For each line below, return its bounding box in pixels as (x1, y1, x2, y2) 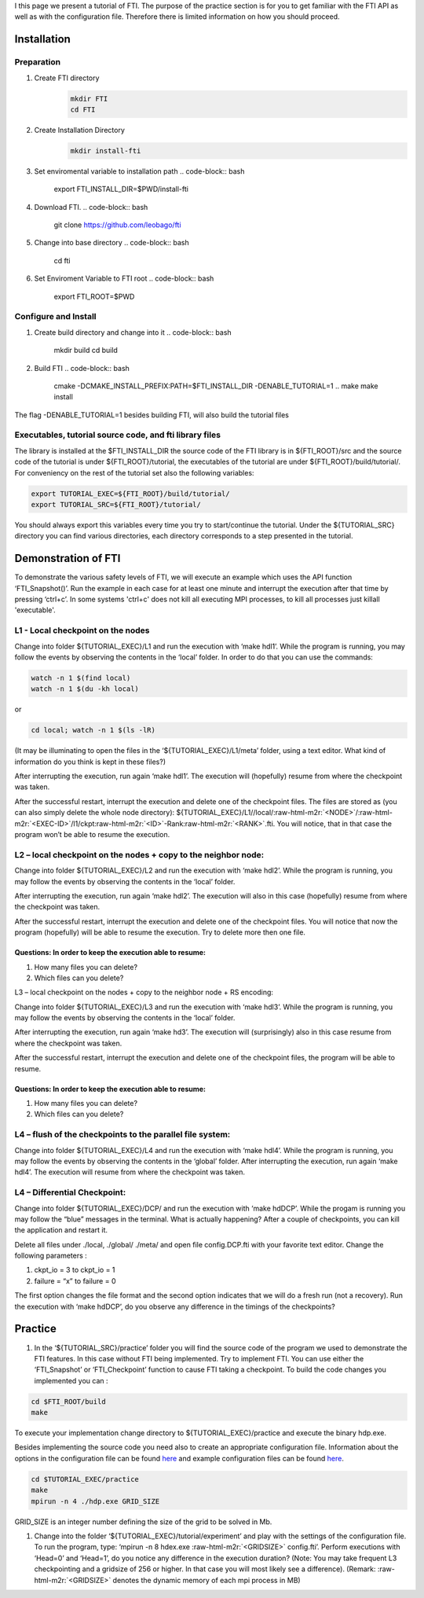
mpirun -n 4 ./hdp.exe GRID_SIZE (31, 1497, 160, 1505)
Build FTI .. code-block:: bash (34, 363, 130, 373)
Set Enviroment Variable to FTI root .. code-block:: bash (34, 274, 214, 283)
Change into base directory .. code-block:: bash (34, 238, 189, 248)
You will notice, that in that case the (276, 818, 393, 828)
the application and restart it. (14, 1225, 108, 1235)
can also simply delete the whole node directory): (14, 808, 175, 817)
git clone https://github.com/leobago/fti (53, 220, 181, 230)
